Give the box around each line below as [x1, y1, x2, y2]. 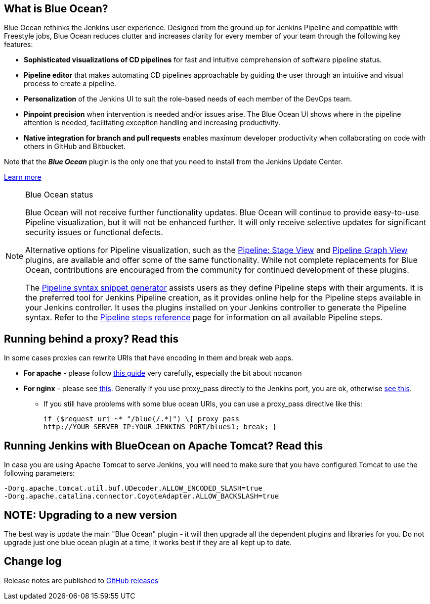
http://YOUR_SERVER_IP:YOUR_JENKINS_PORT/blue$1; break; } [43, 423, 277, 431]
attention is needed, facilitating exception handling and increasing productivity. [24, 118, 281, 127]
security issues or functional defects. [25, 227, 163, 238]
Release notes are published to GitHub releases [4, 576, 159, 585]
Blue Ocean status [25, 190, 93, 200]
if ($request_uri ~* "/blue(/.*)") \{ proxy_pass [43, 415, 240, 423]
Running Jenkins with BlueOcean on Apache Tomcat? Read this [4, 439, 323, 452]
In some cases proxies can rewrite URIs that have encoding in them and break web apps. [4, 353, 294, 362]
